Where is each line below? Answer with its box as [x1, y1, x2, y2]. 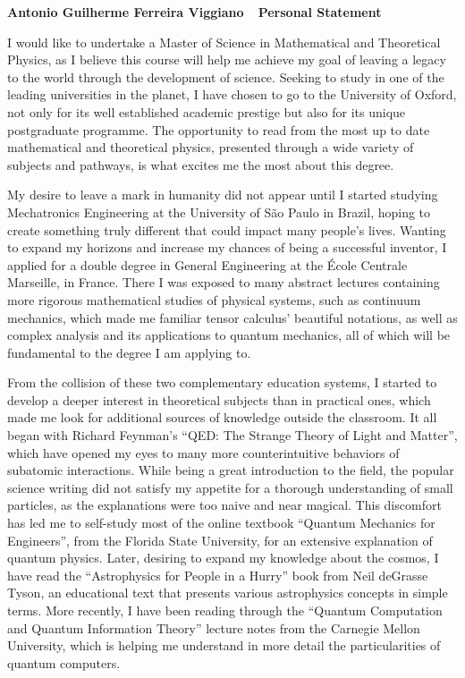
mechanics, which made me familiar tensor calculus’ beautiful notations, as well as [7, 308, 458, 326]
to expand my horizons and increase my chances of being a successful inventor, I [7, 238, 447, 257]
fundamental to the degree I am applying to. [7, 343, 251, 361]
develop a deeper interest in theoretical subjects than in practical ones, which [7, 390, 431, 409]
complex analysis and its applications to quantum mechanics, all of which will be [7, 326, 451, 344]
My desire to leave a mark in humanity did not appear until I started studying [7, 185, 438, 204]
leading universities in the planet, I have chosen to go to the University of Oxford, [7, 85, 457, 104]
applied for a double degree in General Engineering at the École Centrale [7, 255, 408, 274]
